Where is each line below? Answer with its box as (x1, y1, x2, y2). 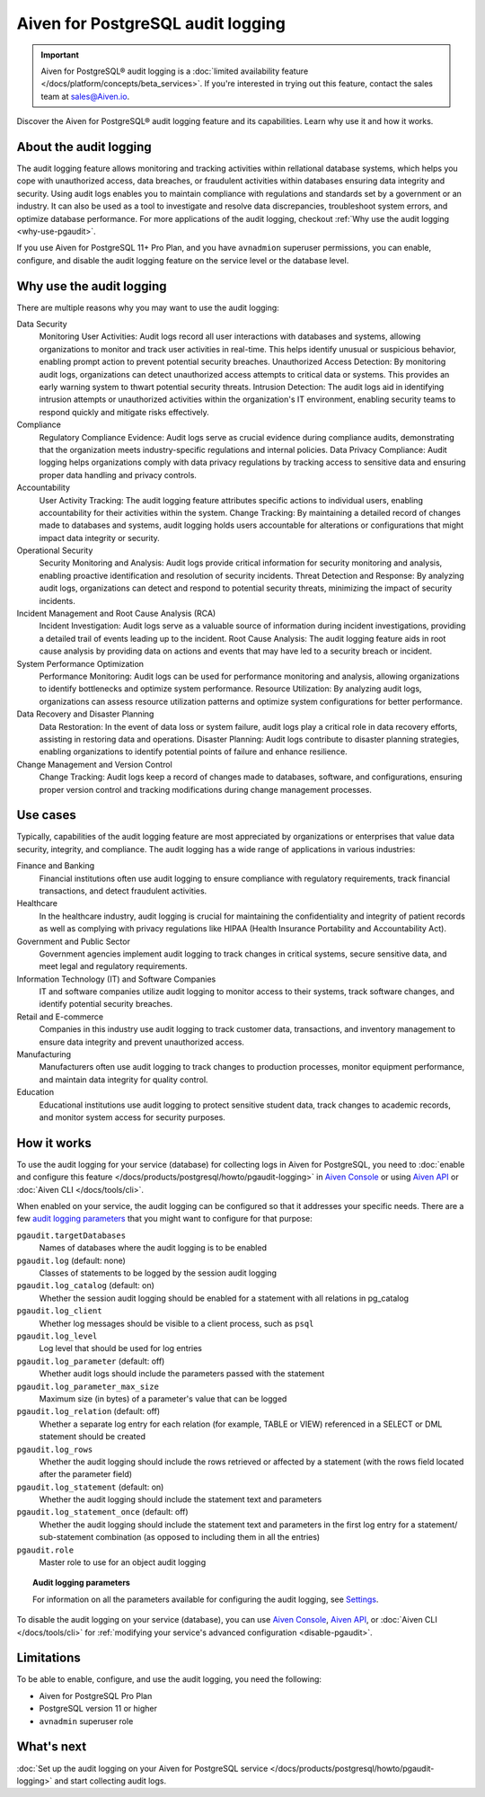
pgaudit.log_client (16, 1306, 102, 1316)
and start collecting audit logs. (54, 1775, 166, 1786)
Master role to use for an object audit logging (39, 1557, 207, 1568)
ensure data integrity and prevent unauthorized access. (39, 1036, 244, 1047)
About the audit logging (16, 139, 152, 155)
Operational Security (16, 545, 93, 556)
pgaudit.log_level (16, 1330, 98, 1341)
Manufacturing (16, 1049, 72, 1060)
